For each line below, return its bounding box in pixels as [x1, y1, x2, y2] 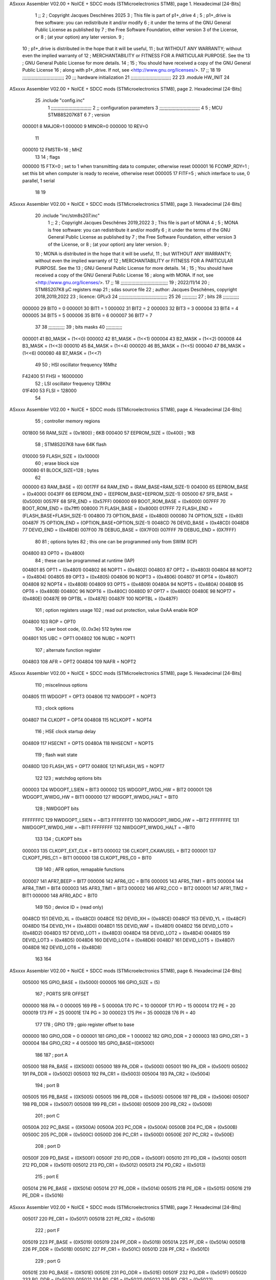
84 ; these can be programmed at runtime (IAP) [35, 557, 135, 563]
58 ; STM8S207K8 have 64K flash [35, 441, 107, 447]
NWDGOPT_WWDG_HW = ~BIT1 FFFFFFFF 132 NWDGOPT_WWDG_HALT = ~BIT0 [22, 824, 195, 830]
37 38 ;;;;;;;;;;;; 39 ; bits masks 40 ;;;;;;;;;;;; [35, 324, 123, 330]
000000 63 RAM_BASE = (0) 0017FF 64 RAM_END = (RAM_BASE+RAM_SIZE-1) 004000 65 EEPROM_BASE [22, 484, 249, 490]
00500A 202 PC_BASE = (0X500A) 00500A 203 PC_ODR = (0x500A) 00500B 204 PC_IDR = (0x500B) [22, 1124, 238, 1130]
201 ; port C [35, 1113, 60, 1119]
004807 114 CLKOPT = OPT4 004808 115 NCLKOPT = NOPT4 [22, 717, 152, 723]
